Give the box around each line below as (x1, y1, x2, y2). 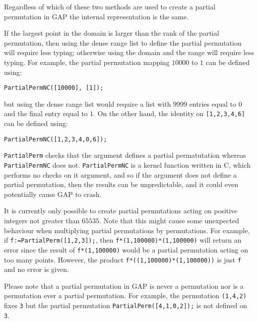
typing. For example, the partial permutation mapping (4, 57, 170, 67)
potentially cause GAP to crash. (4, 189, 102, 199)
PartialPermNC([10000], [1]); (4, 84, 104, 92)
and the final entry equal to (4, 108, 88, 119)
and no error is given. (4, 264, 69, 274)
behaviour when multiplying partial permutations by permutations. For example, (4, 225, 250, 235)
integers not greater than (4, 215, 80, 225)
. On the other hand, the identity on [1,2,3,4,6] (93, 108, 245, 119)
